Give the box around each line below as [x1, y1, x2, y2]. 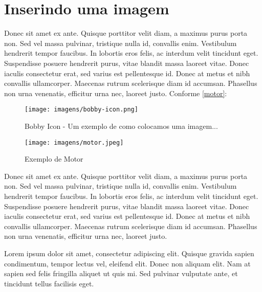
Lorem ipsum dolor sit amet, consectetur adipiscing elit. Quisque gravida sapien [4, 248, 254, 258]
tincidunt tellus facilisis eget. [4, 278, 94, 288]
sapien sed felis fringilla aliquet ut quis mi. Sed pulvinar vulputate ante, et [4, 268, 238, 279]
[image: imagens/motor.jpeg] [25, 139, 124, 146]
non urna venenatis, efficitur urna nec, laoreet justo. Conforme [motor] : [4, 87, 227, 98]
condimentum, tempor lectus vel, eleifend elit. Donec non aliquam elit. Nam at [4, 258, 251, 268]
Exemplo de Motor [25, 153, 83, 164]
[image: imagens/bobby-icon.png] [25, 106, 138, 114]
